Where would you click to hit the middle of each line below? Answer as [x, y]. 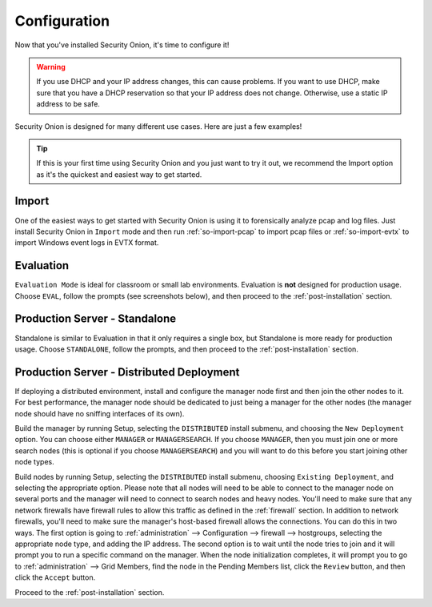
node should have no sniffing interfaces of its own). [100, 413]
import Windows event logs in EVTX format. [87, 243]
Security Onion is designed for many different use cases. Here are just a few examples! [158, 126]
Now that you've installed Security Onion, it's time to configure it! [122, 45]
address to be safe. [68, 104]
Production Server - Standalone [96, 319]
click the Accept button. [55, 577]
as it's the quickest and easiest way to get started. [119, 174]
